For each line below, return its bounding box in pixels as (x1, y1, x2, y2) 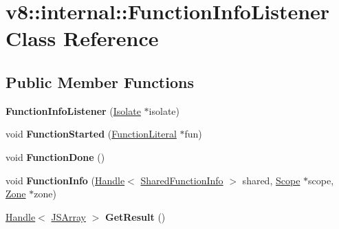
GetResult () (105, 209, 166, 223)
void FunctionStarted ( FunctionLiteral (6, 127, 177, 141)
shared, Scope (242, 173, 300, 187)
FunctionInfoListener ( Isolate (6, 103, 141, 118)
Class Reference (6, 24, 159, 52)
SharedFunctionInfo (140, 173, 223, 187)
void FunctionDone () (6, 149, 105, 164)
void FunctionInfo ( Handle (6, 173, 125, 187)
